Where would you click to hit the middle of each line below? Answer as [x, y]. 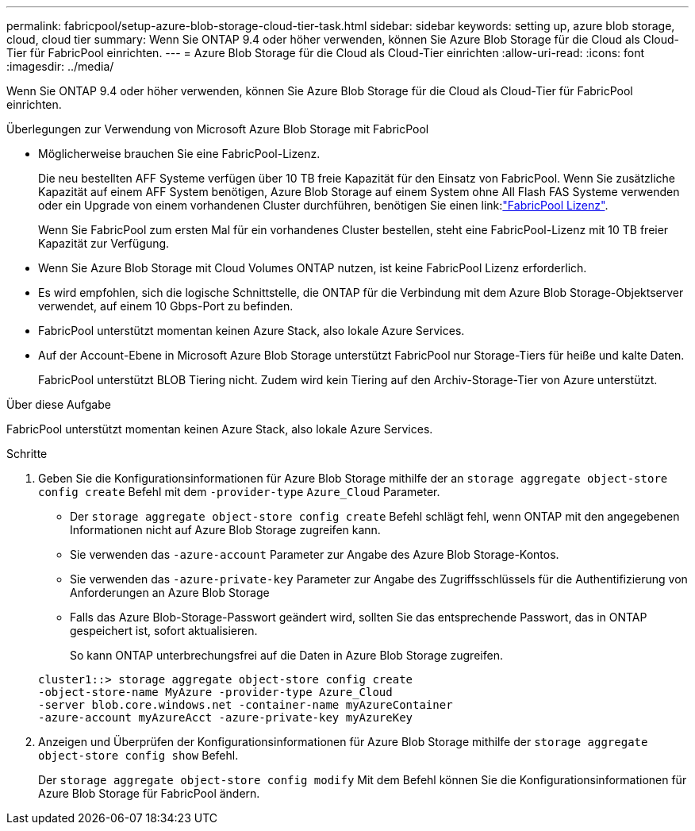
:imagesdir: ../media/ [60, 66]
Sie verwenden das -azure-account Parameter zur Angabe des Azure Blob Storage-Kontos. [315, 554]
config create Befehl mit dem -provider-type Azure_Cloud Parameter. [239, 492]
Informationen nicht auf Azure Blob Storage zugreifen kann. [225, 530]
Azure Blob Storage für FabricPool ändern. [149, 793]
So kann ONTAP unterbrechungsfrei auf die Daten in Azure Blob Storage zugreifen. [286, 655]
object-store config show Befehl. [138, 755]
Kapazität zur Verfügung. [104, 243]
